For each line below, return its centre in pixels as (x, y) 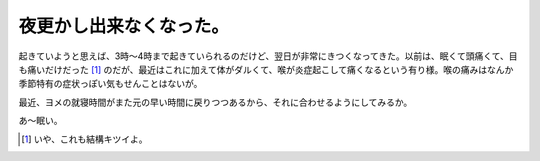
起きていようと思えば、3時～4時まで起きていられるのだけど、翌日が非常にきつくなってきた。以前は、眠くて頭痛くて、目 (268, 56)
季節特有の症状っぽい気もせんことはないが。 (110, 84)
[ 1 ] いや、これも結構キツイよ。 (84, 139)
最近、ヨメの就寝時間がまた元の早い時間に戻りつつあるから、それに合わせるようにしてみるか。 (215, 102)
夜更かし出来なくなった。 (124, 26)
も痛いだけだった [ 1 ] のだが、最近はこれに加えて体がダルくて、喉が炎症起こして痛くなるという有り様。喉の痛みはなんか (266, 69)
